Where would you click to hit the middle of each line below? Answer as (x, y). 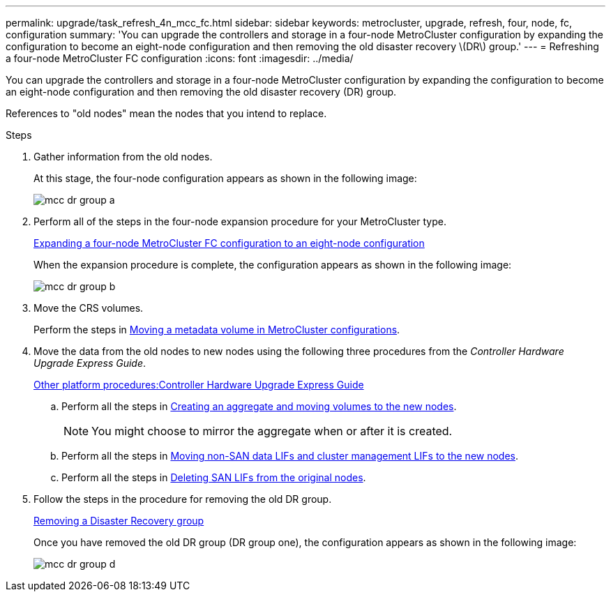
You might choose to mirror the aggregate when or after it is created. (272, 431)
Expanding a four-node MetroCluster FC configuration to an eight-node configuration (229, 243)
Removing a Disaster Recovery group (119, 521)
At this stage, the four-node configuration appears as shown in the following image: (225, 178)
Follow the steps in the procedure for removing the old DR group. (183, 499)
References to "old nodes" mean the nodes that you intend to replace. (166, 113)
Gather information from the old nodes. (123, 157)
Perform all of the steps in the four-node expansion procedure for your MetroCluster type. (240, 221)
